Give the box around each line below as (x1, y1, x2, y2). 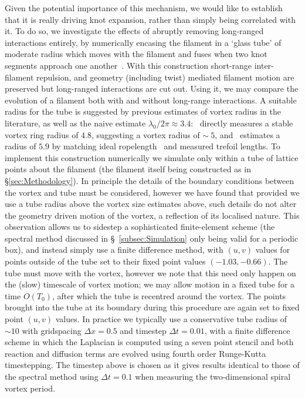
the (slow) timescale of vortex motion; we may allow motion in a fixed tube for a (5, 278, 295, 290)
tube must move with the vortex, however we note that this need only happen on (5, 266, 296, 279)
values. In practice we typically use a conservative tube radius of (55, 313, 287, 325)
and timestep (120, 324, 167, 336)
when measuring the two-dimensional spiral (135, 370, 291, 382)
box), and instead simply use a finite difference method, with (5, 243, 223, 256)
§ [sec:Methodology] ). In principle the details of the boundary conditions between (5, 174, 294, 186)
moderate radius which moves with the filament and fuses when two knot (5, 48, 267, 60)
